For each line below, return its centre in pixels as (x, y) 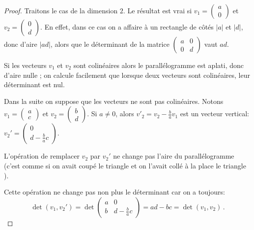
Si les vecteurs (25, 65)
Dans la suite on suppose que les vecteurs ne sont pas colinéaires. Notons (114, 101)
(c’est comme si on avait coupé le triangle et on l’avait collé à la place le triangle (125, 165)
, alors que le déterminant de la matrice (110, 44)
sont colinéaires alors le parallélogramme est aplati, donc (158, 65)
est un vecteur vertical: (214, 114)
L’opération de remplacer (42, 156)
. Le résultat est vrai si (157, 10)
